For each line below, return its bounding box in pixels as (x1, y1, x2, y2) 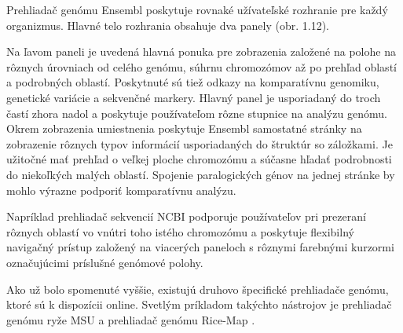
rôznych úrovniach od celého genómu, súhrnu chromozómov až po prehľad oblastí (6, 58, 397, 75)
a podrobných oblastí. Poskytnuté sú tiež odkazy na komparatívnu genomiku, (6, 74, 379, 90)
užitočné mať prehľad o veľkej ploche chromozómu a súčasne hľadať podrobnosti (6, 151, 392, 167)
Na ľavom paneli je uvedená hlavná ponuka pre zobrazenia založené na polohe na (6, 43, 396, 60)
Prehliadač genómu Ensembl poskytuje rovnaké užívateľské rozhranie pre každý (6, 2, 388, 17)
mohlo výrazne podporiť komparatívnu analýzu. (6, 181, 236, 198)
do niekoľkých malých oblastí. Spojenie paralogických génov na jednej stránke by (6, 166, 395, 182)
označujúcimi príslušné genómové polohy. (6, 254, 203, 270)
